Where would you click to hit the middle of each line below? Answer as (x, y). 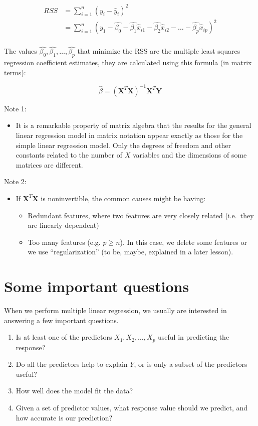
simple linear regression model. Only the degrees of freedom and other (123, 145)
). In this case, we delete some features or (184, 242)
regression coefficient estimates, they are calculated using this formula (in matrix (128, 62)
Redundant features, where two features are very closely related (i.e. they (141, 215)
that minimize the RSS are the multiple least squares (159, 51)
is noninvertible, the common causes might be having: (123, 198)
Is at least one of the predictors (64, 337)
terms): (15, 72)
